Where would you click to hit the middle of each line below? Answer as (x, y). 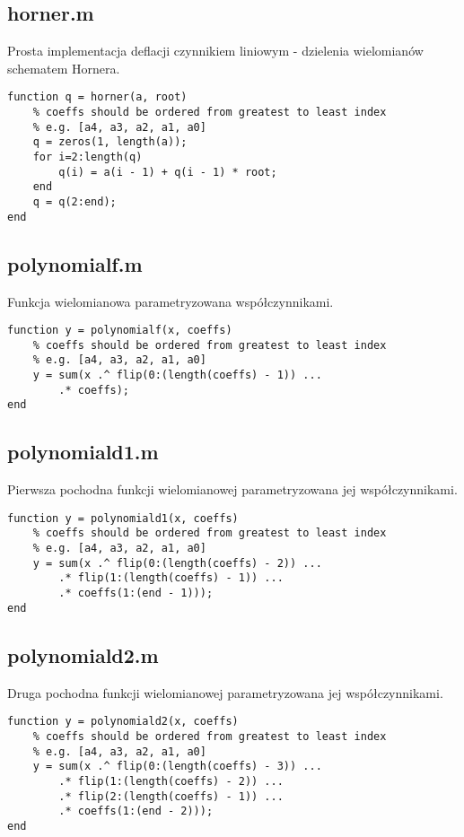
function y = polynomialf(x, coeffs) (120, 331)
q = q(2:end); (74, 201)
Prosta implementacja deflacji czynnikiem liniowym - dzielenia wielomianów (215, 51)
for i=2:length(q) (88, 157)
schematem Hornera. (64, 68)
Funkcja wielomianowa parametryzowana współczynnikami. (171, 301)
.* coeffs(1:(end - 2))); (136, 811)
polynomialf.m (75, 263)
